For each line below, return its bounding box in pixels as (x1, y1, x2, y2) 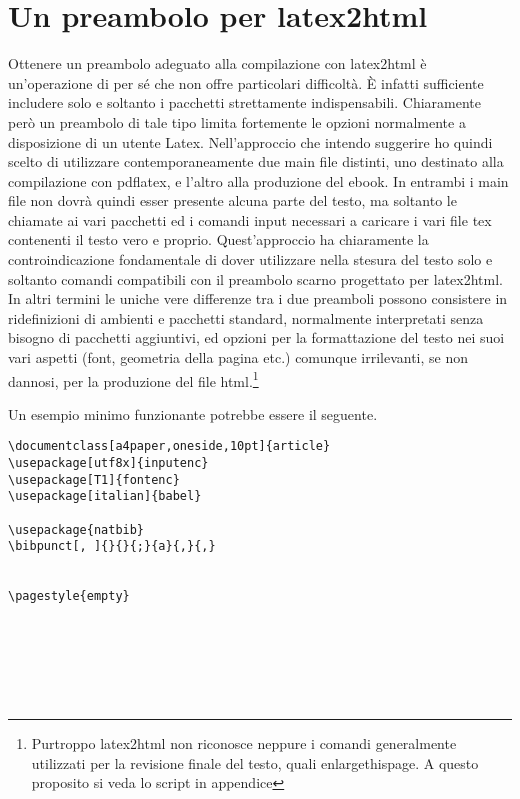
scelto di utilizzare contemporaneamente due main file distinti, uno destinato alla (8, 151, 504, 172)
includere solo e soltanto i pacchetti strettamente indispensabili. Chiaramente (8, 92, 481, 113)
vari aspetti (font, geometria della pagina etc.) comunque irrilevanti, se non (8, 347, 468, 368)
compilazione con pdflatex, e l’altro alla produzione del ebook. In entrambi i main (8, 170, 509, 191)
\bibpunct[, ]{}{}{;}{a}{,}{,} (8, 539, 216, 554)
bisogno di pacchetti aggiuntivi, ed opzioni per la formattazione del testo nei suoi (8, 327, 505, 348)
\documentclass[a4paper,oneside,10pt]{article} (8, 439, 331, 454)
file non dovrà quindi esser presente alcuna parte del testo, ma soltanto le (8, 190, 457, 211)
